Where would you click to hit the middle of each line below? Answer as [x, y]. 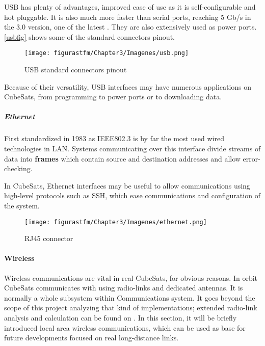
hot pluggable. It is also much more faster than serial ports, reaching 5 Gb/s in [128, 17]
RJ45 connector [49, 238]
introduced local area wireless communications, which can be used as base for [125, 327]
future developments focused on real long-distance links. [91, 338]
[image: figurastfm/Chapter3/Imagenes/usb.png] [107, 53]
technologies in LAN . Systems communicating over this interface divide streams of [132, 148]
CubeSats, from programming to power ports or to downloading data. [113, 97]
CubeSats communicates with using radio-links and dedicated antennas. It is [124, 288]
